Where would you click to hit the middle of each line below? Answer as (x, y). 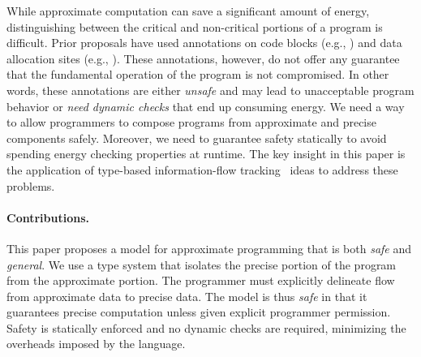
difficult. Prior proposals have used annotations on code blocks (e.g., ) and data (204, 43)
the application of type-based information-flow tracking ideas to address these (202, 169)
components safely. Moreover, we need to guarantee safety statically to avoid (197, 138)
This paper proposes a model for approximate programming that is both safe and (209, 248)
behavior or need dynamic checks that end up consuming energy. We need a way (206, 106)
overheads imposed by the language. (96, 344)
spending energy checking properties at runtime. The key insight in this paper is (206, 154)
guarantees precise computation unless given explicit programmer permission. (199, 312)
